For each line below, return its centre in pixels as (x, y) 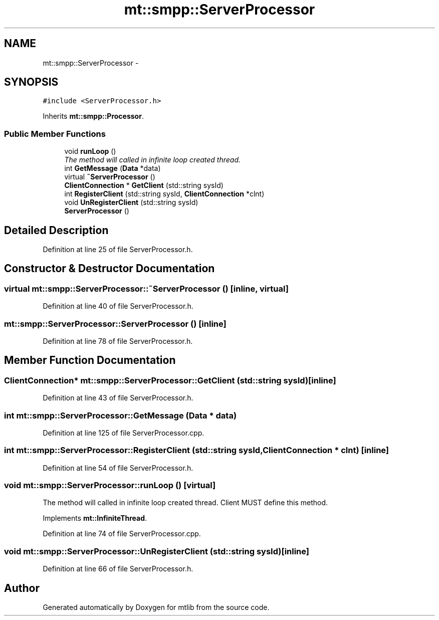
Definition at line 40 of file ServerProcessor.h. (118, 306)
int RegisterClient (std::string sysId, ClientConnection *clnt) (164, 194)
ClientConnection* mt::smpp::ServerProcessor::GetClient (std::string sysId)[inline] (170, 380)
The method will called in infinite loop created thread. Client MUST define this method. (185, 503)
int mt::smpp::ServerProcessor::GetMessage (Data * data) (121, 415)
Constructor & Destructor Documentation (109, 269)
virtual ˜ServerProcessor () (110, 177)
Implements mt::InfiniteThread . (95, 518)
